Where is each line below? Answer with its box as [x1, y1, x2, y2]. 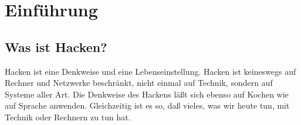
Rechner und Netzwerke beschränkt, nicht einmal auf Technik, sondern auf [5, 77, 273, 89]
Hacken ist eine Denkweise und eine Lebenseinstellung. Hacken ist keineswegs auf [5, 65, 296, 77]
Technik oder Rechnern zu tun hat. [5, 110, 131, 123]
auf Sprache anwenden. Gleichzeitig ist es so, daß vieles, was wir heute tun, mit [5, 99, 290, 112]
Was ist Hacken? [5, 37, 107, 55]
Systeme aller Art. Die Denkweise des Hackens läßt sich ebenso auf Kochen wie [5, 88, 289, 100]
